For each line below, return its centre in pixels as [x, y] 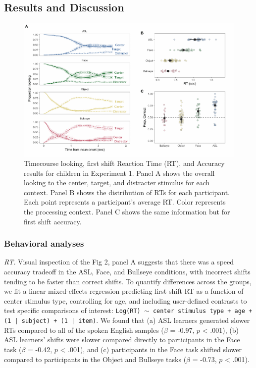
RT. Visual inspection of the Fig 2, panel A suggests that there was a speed [119, 262]
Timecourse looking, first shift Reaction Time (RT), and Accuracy [124, 163]
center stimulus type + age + [203, 311]
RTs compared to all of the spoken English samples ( [84, 330]
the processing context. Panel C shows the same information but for [127, 212]
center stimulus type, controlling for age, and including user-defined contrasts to [126, 300]
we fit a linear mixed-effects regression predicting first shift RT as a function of [124, 291]
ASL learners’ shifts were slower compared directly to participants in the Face [122, 340]
